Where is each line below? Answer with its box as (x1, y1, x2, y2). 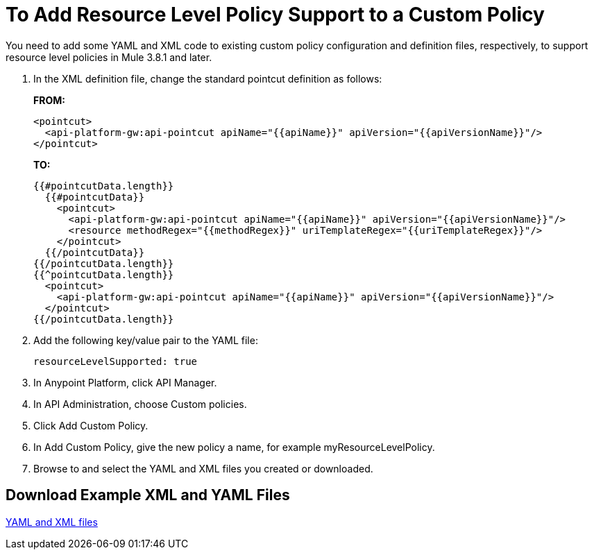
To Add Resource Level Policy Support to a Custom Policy (6, 3, 545, 26)
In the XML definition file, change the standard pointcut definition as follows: (33, 72, 382, 85)
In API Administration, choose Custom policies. (33, 398, 247, 410)
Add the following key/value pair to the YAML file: (33, 334, 258, 346)
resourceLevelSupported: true (33, 355, 198, 367)
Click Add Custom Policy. (33, 419, 148, 432)
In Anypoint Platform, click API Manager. (33, 376, 217, 388)
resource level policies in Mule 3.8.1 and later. (6, 51, 212, 63)
